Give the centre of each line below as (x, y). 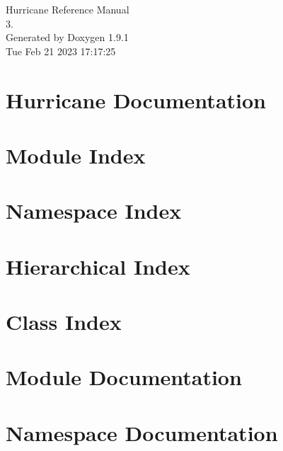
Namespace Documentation (142, 432)
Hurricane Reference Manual (68, 9)
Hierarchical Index (98, 266)
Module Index (76, 155)
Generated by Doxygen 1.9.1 (67, 37)
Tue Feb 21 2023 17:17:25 (61, 51)
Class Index (64, 322)
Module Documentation (124, 377)
